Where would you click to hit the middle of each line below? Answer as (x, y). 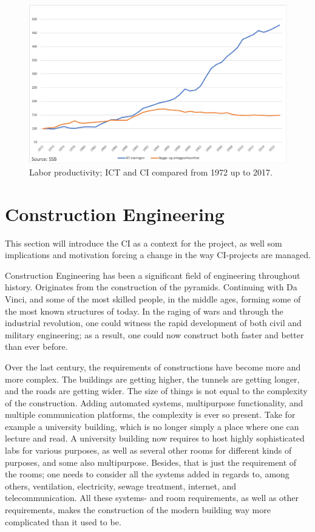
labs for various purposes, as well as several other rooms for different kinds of (148, 450)
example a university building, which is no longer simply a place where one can (152, 426)
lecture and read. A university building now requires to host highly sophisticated (155, 438)
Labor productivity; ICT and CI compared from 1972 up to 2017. (151, 172)
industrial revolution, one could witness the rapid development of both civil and (153, 323)
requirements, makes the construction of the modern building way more (138, 510)
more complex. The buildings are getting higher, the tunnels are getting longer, (152, 379)
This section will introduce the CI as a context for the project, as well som (144, 243)
